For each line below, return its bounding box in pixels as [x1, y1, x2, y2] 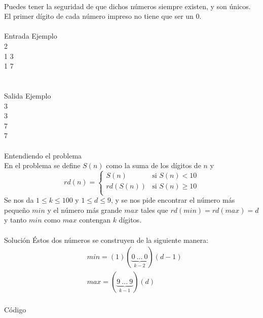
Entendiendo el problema [4, 150, 82, 161]
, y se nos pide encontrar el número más [111, 195, 235, 205]
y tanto [4, 214, 27, 225]
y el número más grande [47, 204, 122, 215]
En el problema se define [4, 160, 81, 171]
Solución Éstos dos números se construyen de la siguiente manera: [4, 234, 208, 245]
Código [4, 304, 26, 314]
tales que [140, 204, 168, 215]
